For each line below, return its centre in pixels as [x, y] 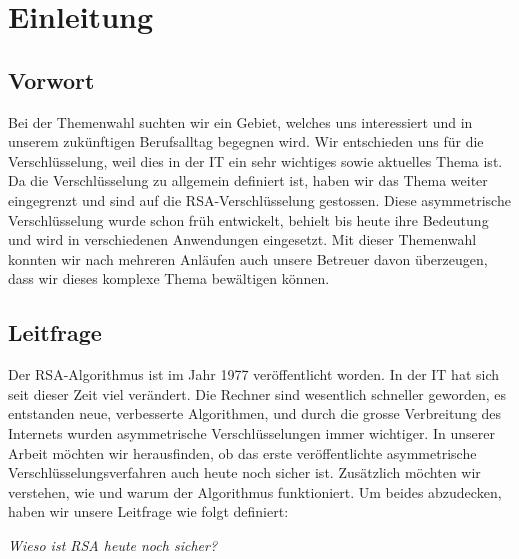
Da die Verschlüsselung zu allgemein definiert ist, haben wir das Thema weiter [248, 180]
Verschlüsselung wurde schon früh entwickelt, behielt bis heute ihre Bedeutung [248, 219]
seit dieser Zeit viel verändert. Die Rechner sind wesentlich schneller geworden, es [257, 393]
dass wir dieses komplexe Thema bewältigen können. [169, 278]
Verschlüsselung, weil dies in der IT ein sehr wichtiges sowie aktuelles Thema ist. [255, 160]
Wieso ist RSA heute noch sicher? [113, 544]
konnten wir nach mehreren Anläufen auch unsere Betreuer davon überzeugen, [248, 258]
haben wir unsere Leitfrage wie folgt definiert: [148, 511]
